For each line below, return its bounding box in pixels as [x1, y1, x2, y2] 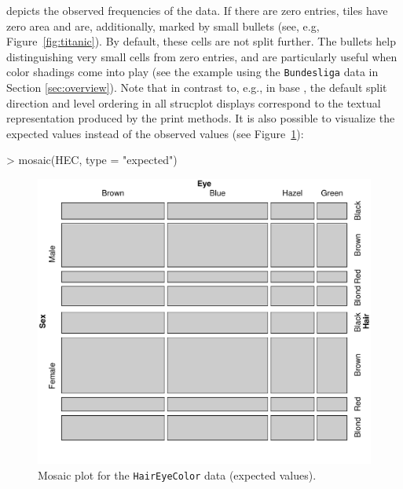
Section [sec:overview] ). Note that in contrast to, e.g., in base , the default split [6, 79, 387, 96]
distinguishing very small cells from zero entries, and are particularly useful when [6, 48, 398, 64]
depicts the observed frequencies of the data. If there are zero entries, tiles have [6, 2, 388, 18]
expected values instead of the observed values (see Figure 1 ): [6, 125, 304, 141]
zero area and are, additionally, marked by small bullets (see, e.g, [6, 17, 320, 34]
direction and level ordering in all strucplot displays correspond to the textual [6, 94, 381, 111]
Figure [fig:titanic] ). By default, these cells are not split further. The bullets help [6, 33, 396, 49]
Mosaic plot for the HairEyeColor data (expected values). [38, 466, 317, 483]
